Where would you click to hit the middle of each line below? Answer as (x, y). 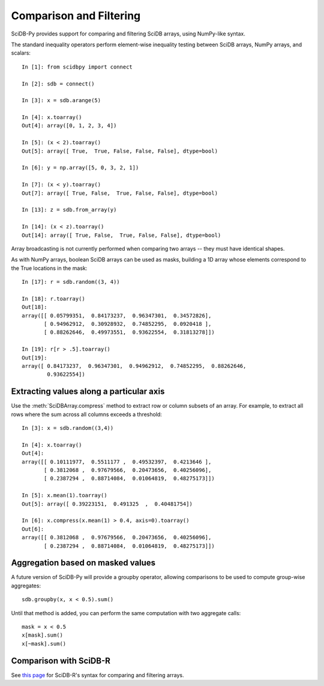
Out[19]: (34, 357)
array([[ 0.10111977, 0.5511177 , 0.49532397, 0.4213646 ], (117, 462)
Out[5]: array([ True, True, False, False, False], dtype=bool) (120, 151)
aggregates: (26, 586)
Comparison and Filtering (76, 16)
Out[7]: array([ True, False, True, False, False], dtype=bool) (120, 193)
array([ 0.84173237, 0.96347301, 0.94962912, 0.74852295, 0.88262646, (134, 366)
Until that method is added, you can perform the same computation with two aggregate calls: (126, 613)
